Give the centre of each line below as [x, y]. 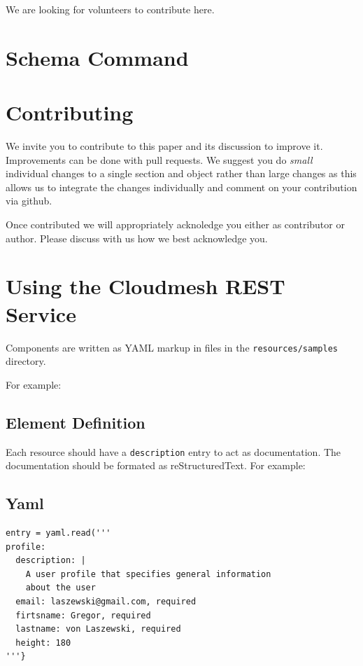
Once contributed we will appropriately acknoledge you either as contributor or [175, 224]
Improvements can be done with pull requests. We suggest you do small [159, 159]
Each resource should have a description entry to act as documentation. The [173, 451]
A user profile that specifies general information [148, 574]
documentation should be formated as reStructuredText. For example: [156, 465]
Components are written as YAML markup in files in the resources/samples [172, 347]
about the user [60, 588]
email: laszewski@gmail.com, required [106, 602]
